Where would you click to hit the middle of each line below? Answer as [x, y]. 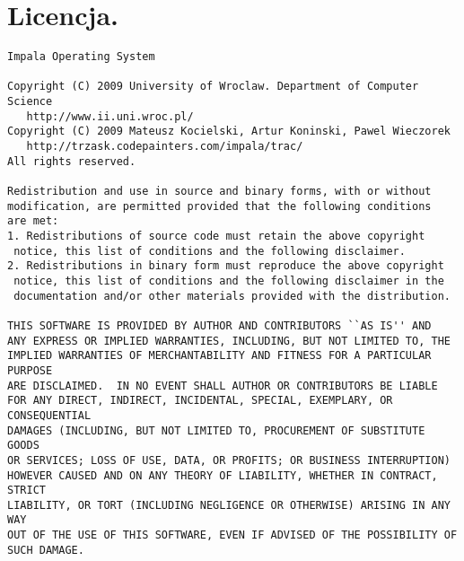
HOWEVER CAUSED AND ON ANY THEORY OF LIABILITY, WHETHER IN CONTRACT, [223, 475]
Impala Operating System [81, 57]
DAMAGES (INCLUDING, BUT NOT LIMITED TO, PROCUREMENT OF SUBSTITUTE [216, 430]
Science [30, 102]
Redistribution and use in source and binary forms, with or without [219, 192]
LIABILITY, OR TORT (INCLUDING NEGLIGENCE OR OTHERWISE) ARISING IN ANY [229, 505]
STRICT [26, 491]
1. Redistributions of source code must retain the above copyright [216, 236]
